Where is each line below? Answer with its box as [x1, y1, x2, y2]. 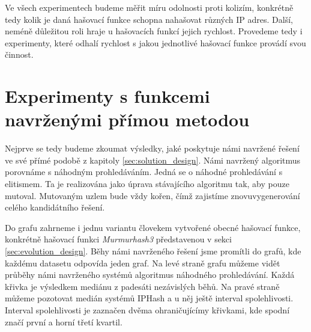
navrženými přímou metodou [5, 107, 250, 132]
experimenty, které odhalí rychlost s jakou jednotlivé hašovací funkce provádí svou [5, 36, 306, 49]
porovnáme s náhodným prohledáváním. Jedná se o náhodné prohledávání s [5, 165, 283, 178]
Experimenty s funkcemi [5, 84, 210, 108]
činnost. [5, 48, 34, 61]
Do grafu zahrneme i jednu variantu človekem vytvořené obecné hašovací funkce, [5, 221, 301, 233]
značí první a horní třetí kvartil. [5, 315, 122, 328]
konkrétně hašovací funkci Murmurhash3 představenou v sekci [5, 233, 232, 245]
